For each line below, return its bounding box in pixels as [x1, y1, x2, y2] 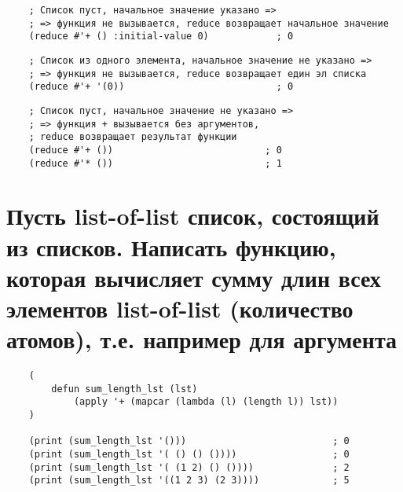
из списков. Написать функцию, [6, 230, 336, 263]
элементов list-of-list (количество [6, 292, 354, 324]
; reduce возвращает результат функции [28, 131, 237, 143]
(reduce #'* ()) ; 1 [28, 157, 282, 169]
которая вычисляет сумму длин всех [6, 261, 381, 293]
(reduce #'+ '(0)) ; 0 [28, 81, 294, 93]
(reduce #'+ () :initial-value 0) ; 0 [28, 31, 294, 42]
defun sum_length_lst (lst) [51, 383, 198, 395]
